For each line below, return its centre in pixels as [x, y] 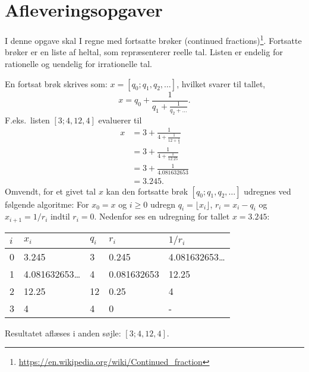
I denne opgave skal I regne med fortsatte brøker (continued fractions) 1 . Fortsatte [153, 39]
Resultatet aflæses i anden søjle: [63, 333]
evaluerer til [120, 120]
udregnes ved [267, 191]
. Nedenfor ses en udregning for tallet [162, 216]
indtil [60, 216]
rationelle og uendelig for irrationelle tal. [78, 63]
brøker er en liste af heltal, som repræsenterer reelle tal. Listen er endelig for [144, 52]
